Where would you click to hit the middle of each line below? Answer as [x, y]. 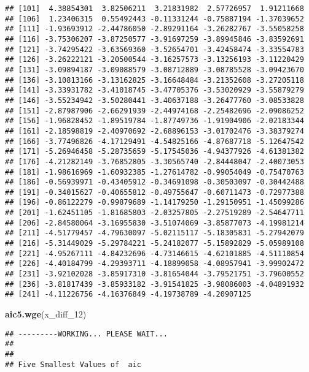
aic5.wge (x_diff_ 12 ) [46, 314]
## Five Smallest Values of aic [73, 364]
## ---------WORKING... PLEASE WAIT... [86, 334]
